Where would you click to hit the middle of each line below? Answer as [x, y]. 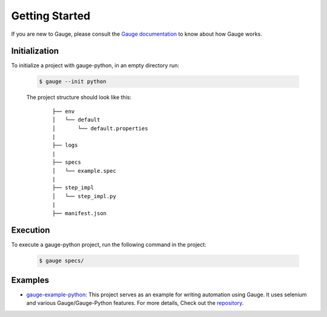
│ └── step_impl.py [84, 196]
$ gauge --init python [73, 82]
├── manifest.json [80, 213]
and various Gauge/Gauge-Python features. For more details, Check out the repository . [135, 303]
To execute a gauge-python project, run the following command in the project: [109, 245]
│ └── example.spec [84, 171]
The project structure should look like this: [79, 98]
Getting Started [51, 16]
